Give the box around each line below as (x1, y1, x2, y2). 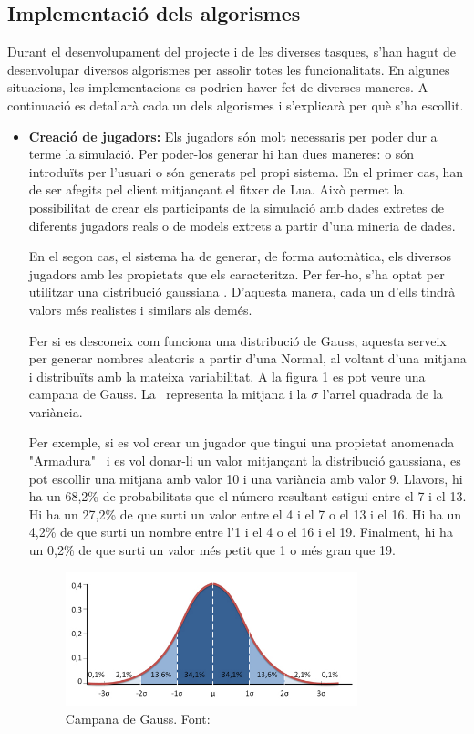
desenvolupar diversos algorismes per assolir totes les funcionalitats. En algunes (7, 59, 450, 79)
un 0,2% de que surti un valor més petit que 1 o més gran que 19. (28, 540, 396, 560)
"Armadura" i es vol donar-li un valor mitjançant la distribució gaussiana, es (28, 451, 461, 470)
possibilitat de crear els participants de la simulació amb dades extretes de (28, 197, 445, 216)
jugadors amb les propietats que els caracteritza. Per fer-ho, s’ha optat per (28, 264, 445, 283)
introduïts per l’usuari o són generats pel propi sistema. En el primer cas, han (28, 162, 464, 181)
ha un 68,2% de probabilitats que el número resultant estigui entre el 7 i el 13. (28, 487, 467, 506)
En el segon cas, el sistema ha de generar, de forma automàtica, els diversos (28, 246, 451, 266)
